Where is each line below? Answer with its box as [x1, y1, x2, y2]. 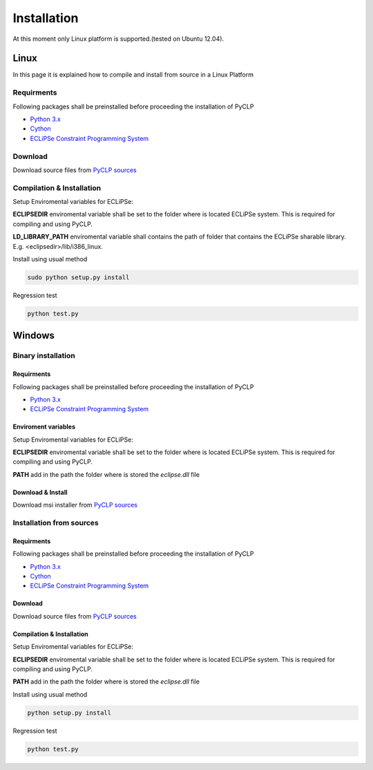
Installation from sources [12, 518, 99, 528]
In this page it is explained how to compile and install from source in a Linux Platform [12, 71, 254, 79]
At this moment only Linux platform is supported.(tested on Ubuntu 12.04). [12, 35, 224, 43]
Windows [12, 330, 55, 341]
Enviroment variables [12, 422, 76, 431]
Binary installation [12, 351, 75, 361]
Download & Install [12, 488, 68, 496]
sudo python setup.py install [27, 273, 130, 281]
